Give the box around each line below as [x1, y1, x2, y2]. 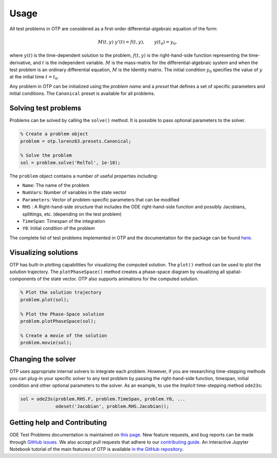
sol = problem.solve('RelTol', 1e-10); [20, 159, 121, 165]
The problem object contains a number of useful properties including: [9, 173, 159, 179]
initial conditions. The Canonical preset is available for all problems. [9, 90, 155, 97]
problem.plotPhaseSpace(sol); [20, 318, 96, 324]
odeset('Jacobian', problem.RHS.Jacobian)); [55, 403, 169, 409]
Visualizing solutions [9, 248, 78, 257]
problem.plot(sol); [20, 297, 69, 302]
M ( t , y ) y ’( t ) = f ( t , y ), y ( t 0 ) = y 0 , [97, 39, 177, 46]
